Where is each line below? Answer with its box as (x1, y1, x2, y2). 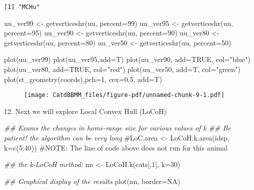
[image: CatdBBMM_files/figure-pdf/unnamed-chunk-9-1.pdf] (24, 91, 224, 99)
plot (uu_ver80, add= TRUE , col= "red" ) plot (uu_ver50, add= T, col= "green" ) (4, 64, 240, 74)
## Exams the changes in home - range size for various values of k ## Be (4, 122, 231, 133)
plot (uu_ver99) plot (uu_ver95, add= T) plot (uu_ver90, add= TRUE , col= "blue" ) (4, 54, 251, 64)
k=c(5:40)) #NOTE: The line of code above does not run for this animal (4, 142, 227, 152)
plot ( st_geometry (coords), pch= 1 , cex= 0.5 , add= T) (4, 73, 162, 84)
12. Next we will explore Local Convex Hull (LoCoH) (4, 105, 167, 116)
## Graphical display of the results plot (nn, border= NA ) (4, 175, 180, 186)
